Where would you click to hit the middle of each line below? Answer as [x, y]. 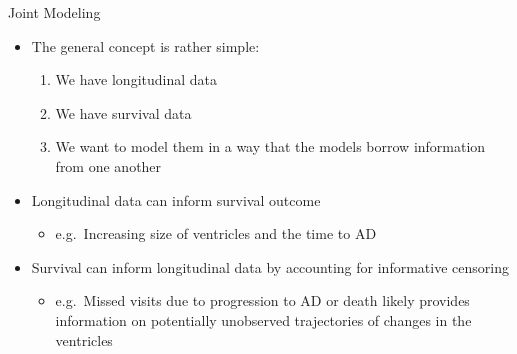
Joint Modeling [54, 12]
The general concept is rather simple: [145, 45]
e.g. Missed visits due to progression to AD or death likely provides [262, 300]
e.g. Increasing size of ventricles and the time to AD [216, 233]
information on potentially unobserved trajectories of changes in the [263, 319]
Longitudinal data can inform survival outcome [176, 199]
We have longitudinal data [136, 79]
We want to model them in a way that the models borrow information [270, 146]
